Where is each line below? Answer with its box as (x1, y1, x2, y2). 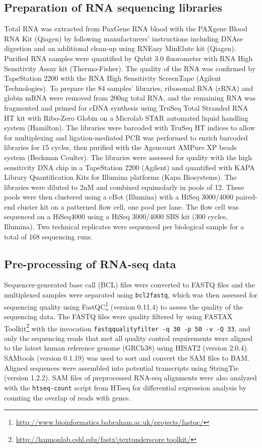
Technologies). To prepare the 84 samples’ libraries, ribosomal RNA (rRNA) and (4, 82, 253, 93)
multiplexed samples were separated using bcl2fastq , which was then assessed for (4, 289, 258, 300)
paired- (235, 191, 257, 202)
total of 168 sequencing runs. (4, 231, 93, 241)
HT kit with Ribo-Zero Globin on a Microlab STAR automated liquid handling (4, 112, 248, 123)
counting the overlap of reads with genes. (4, 392, 131, 403)
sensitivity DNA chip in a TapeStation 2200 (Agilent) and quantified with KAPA (4, 162, 255, 172)
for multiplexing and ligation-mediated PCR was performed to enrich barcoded (4, 132, 248, 142)
